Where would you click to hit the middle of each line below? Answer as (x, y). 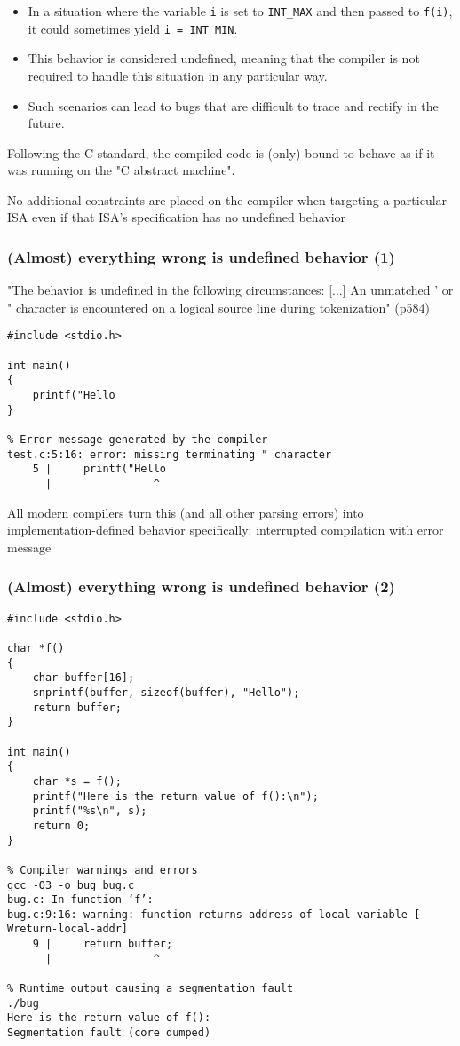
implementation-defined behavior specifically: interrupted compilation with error (226, 530)
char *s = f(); (77, 781)
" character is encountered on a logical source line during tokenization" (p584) (218, 307)
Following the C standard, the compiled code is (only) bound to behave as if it (221, 152)
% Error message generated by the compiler (138, 440)
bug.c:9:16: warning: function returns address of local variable (208, 914)
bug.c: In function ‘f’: (80, 900)
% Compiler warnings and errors (103, 870)
